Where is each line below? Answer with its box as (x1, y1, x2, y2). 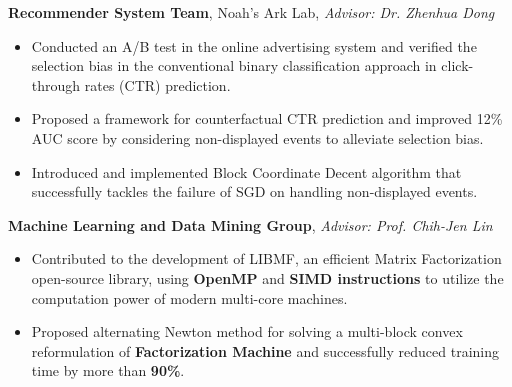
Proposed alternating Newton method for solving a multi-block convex (31, 321, 463, 342)
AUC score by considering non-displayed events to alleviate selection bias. (31, 127, 484, 148)
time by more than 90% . (31, 360, 185, 381)
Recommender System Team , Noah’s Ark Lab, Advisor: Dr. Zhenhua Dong (8, 2, 495, 22)
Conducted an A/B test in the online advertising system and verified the (31, 35, 477, 56)
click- (441, 55, 474, 76)
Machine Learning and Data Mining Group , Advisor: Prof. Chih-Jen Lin (8, 214, 493, 235)
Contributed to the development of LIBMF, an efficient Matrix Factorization (31, 248, 502, 269)
